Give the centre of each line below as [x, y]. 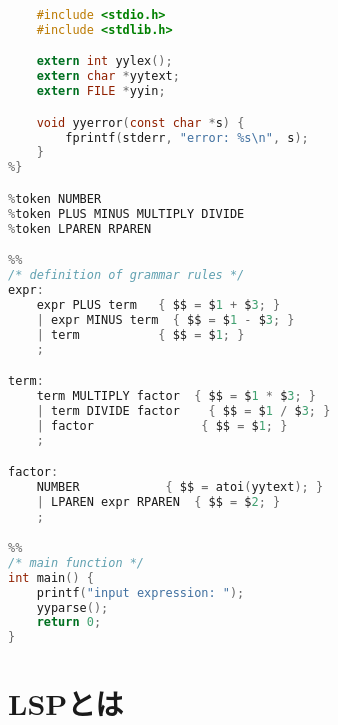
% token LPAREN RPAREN [80, 228]
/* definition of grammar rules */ [126, 275]
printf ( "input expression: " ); [140, 592]
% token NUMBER [55, 198]
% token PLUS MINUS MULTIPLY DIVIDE [126, 213]
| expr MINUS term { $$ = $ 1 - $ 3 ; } [165, 319]
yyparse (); [72, 607]
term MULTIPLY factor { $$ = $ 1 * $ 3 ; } [176, 395]
